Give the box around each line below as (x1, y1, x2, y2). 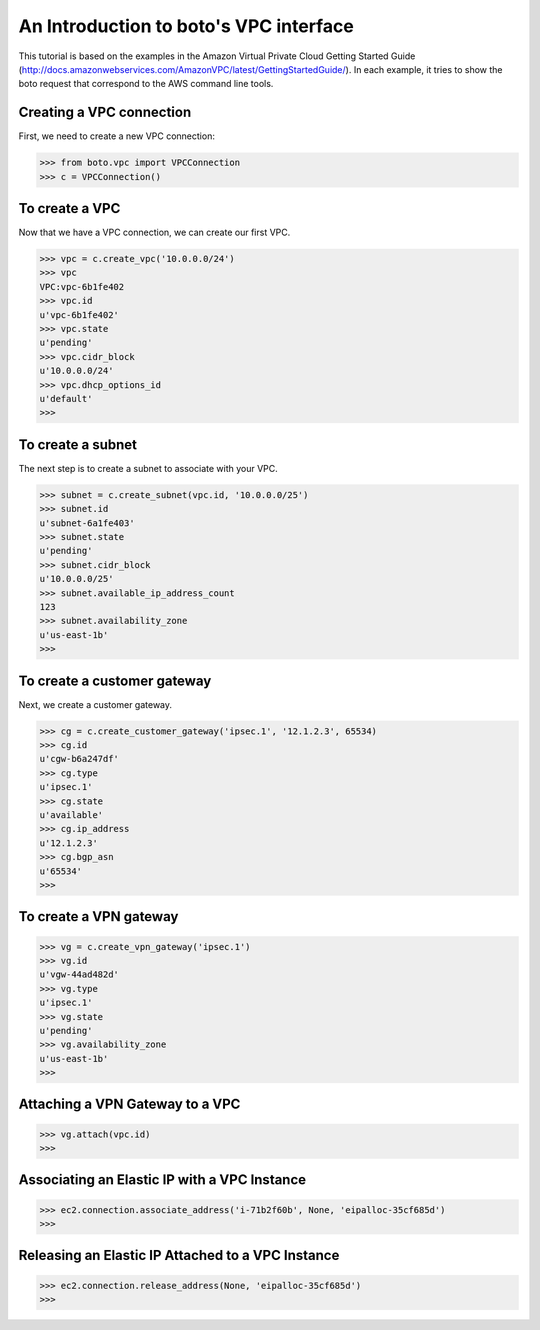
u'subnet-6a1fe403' (39, 517, 135, 529)
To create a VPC (18, 200, 121, 217)
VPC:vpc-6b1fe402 (39, 281, 125, 292)
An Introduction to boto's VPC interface (18, 15, 354, 37)
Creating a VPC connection (18, 104, 192, 121)
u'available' (39, 810, 104, 820)
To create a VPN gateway (18, 908, 179, 925)
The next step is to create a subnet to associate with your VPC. (18, 462, 279, 474)
